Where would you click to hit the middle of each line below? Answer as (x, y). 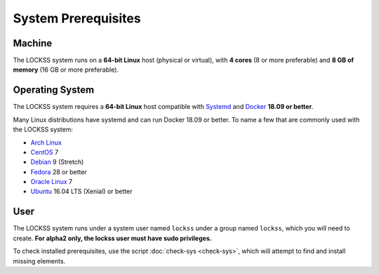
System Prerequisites (77, 18)
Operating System (54, 90)
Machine (33, 43)
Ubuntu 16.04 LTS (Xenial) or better (81, 191)
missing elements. (39, 261)
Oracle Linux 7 (52, 182)
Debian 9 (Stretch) (57, 162)
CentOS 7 (45, 152)
